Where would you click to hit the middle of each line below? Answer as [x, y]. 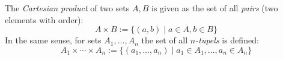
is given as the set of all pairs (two [215, 8]
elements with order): [44, 19]
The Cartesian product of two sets [67, 8]
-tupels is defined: [227, 40]
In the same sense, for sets [53, 40]
